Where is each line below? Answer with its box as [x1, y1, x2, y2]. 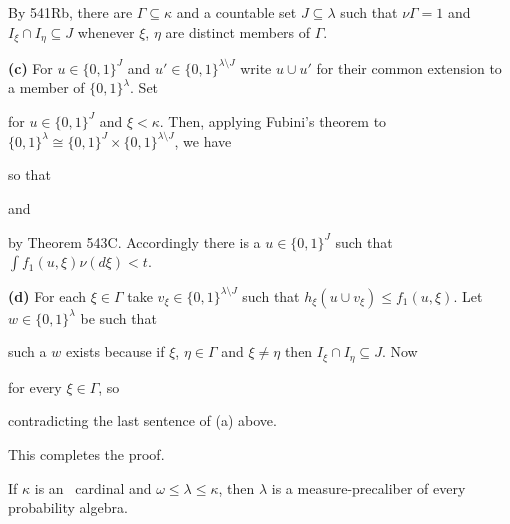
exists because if [65, 341, 165, 362]
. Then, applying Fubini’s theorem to [159, 110, 387, 131]
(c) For [8, 57, 53, 78]
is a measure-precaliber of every [271, 477, 466, 498]
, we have [174, 130, 232, 151]
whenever [77, 21, 135, 42]
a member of [8, 77, 85, 98]
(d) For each [8, 285, 87, 306]
